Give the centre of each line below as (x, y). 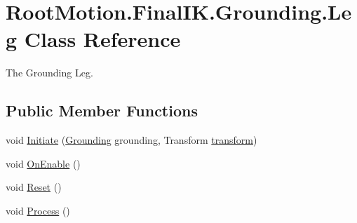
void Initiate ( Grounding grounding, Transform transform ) (132, 140)
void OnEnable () (43, 163)
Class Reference (102, 39)
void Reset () (34, 187)
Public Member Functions (102, 110)
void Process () (38, 210)
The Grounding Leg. (49, 73)
